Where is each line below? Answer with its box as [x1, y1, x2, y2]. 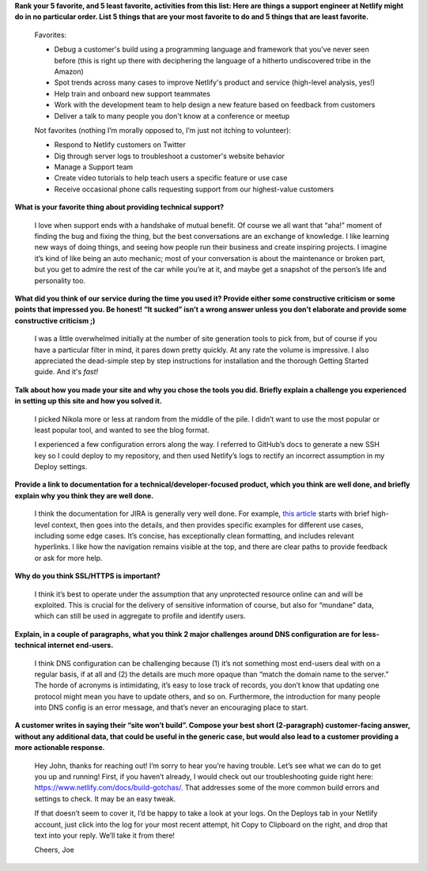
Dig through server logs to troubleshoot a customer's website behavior [54, 151, 285, 161]
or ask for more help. [34, 553, 103, 562]
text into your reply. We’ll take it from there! [34, 831, 176, 840]
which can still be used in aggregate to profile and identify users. [34, 612, 246, 621]
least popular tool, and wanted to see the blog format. [34, 425, 210, 434]
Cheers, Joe [34, 845, 75, 854]
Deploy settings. [34, 462, 88, 471]
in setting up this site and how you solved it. [14, 396, 162, 406]
